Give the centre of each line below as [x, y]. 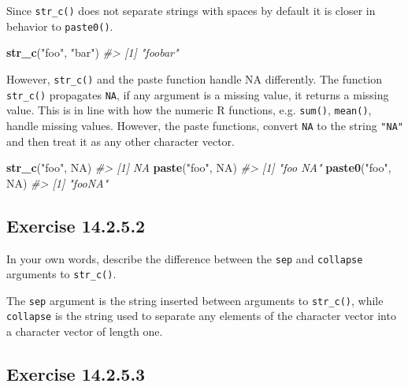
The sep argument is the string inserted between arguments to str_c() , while [195, 300]
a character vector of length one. [85, 331]
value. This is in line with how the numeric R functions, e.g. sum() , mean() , [189, 110]
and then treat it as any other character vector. [121, 141]
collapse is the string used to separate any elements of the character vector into [201, 316]
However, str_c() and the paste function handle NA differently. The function [194, 78]
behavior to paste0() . [60, 26]
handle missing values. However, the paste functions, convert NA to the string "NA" [205, 125]
